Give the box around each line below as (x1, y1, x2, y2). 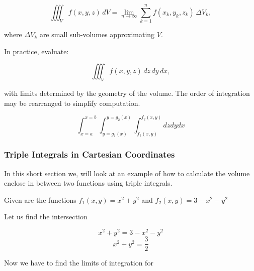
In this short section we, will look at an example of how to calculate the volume (4, 168, 250, 178)
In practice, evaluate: (4, 46, 69, 56)
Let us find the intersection (4, 211, 88, 222)
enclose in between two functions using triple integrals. (4, 178, 173, 188)
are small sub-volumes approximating (39, 29, 155, 40)
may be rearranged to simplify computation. (4, 97, 140, 108)
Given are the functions (4, 194, 76, 205)
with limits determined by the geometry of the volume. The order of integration (4, 88, 250, 98)
